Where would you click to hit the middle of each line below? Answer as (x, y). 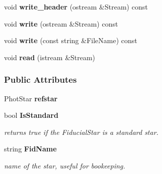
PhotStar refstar (31, 98)
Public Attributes (40, 79)
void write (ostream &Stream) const (61, 23)
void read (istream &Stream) (50, 57)
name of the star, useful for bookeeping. (65, 165)
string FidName (30, 149)
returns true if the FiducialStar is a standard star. (81, 132)
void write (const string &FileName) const (71, 40)
